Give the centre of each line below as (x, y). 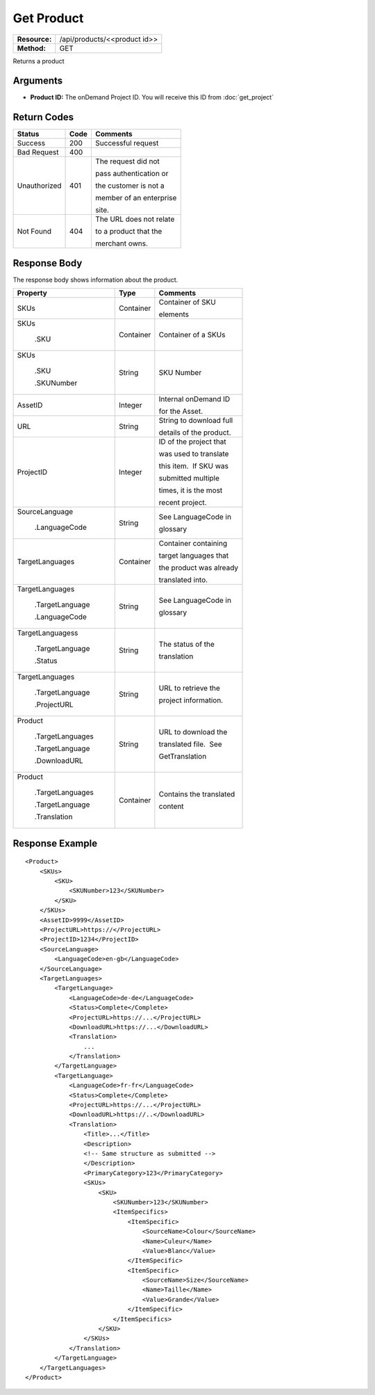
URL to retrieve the (189, 688)
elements (174, 314)
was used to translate (194, 454)
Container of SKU (187, 303)
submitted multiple (189, 478)
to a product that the (128, 232)
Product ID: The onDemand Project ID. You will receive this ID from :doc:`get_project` (152, 97)
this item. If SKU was (194, 466)
